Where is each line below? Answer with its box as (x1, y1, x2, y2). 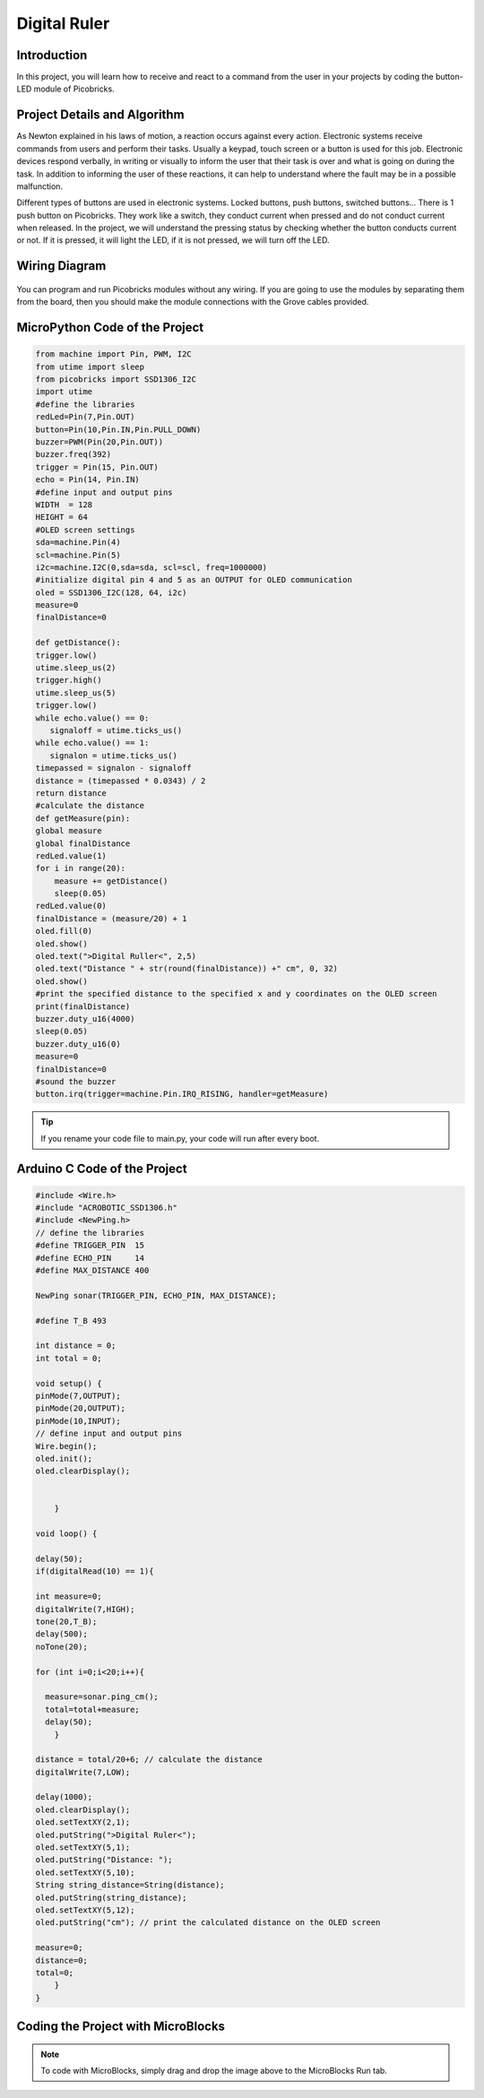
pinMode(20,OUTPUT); (35, 1403, 125, 1413)
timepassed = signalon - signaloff (35, 763, 192, 773)
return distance (35, 788, 108, 798)
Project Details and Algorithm (16, 108, 185, 123)
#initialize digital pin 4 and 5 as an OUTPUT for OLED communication (35, 574, 353, 585)
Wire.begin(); (35, 1441, 98, 1451)
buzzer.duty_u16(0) (35, 1039, 121, 1049)
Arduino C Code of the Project (16, 1161, 187, 1176)
